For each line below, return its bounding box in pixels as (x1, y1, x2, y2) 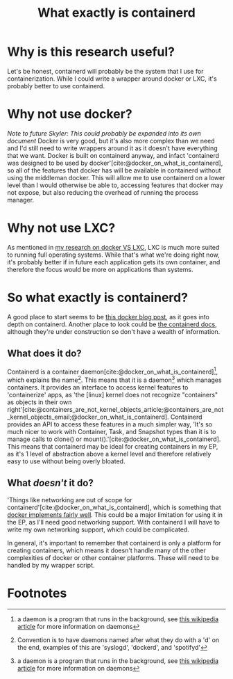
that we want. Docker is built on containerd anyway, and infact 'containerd (7, 151, 220, 159)
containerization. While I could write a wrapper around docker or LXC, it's (7, 74, 217, 83)
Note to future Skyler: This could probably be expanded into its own (7, 129, 201, 137)
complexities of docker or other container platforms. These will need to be (7, 553, 220, 561)
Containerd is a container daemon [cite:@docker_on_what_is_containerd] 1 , (7, 366, 218, 376)
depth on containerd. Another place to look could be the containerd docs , (7, 320, 217, 328)
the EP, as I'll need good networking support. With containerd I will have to (7, 518, 221, 526)
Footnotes (7, 585, 67, 601)
